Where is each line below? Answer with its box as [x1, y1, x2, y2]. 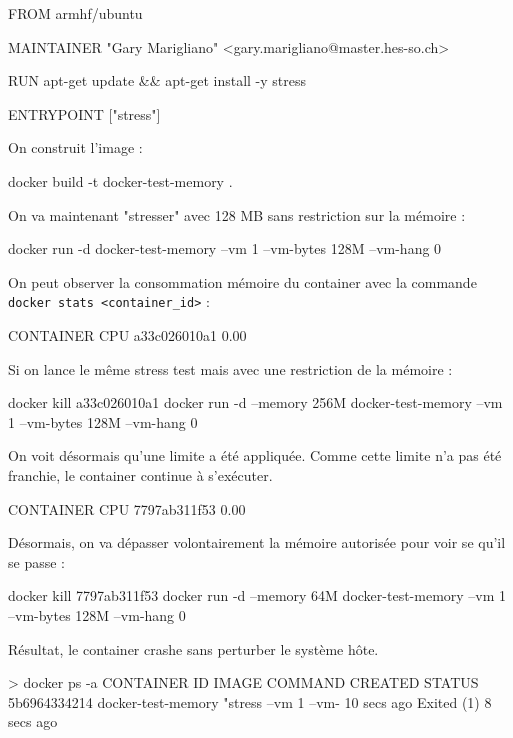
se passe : [8, 551, 65, 572]
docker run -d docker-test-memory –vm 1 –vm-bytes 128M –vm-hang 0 [8, 238, 442, 259]
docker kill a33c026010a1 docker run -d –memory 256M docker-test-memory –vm [8, 392, 503, 413]
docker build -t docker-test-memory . [8, 170, 233, 191]
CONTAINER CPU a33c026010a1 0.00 [8, 325, 247, 345]
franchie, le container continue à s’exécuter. [8, 464, 273, 485]
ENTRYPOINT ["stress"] [8, 103, 161, 124]
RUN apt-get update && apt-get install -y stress [8, 70, 307, 91]
